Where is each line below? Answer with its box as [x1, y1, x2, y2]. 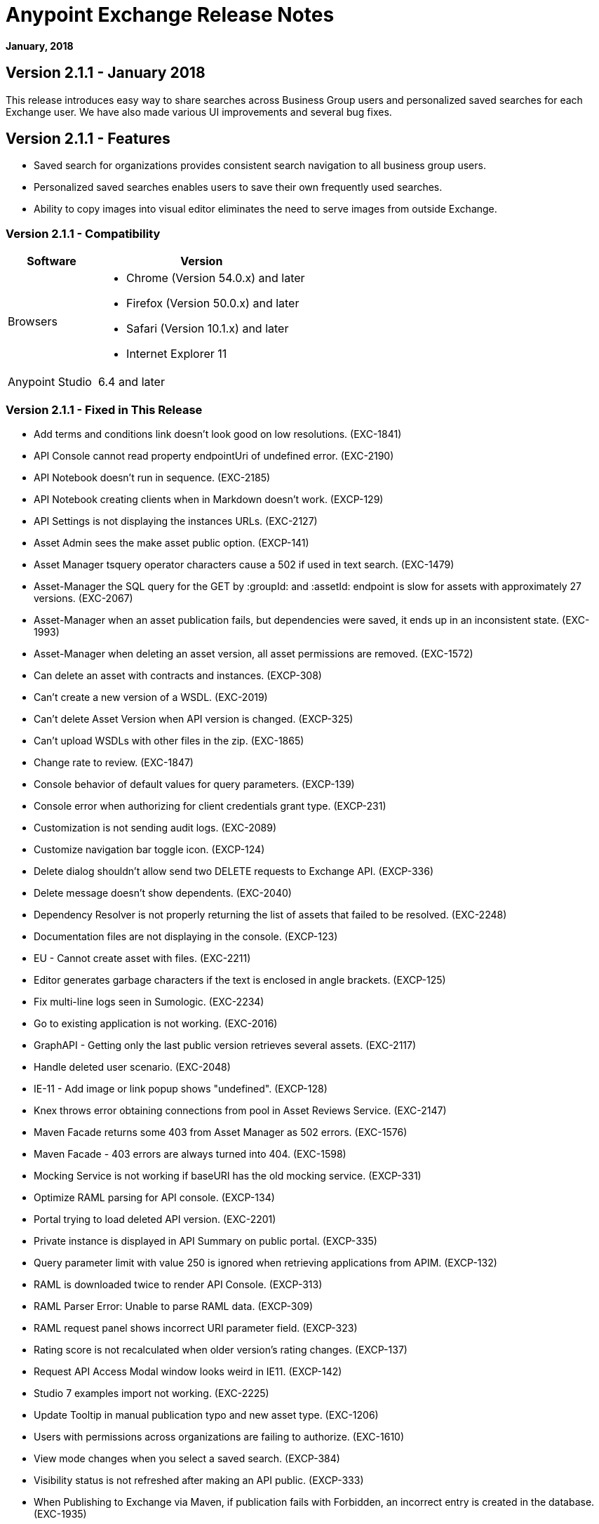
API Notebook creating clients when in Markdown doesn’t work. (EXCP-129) [34, 493, 384, 505]
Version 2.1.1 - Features [6, 130, 170, 148]
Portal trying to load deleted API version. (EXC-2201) [34, 1212, 276, 1225]
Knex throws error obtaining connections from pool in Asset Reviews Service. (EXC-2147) [34, 1104, 447, 1116]
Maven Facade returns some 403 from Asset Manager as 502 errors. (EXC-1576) [34, 1125, 408, 1138]
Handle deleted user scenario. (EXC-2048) [34, 1060, 231, 1073]
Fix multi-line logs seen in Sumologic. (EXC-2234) [34, 995, 264, 1008]
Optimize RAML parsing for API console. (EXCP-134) [34, 1191, 275, 1203]
